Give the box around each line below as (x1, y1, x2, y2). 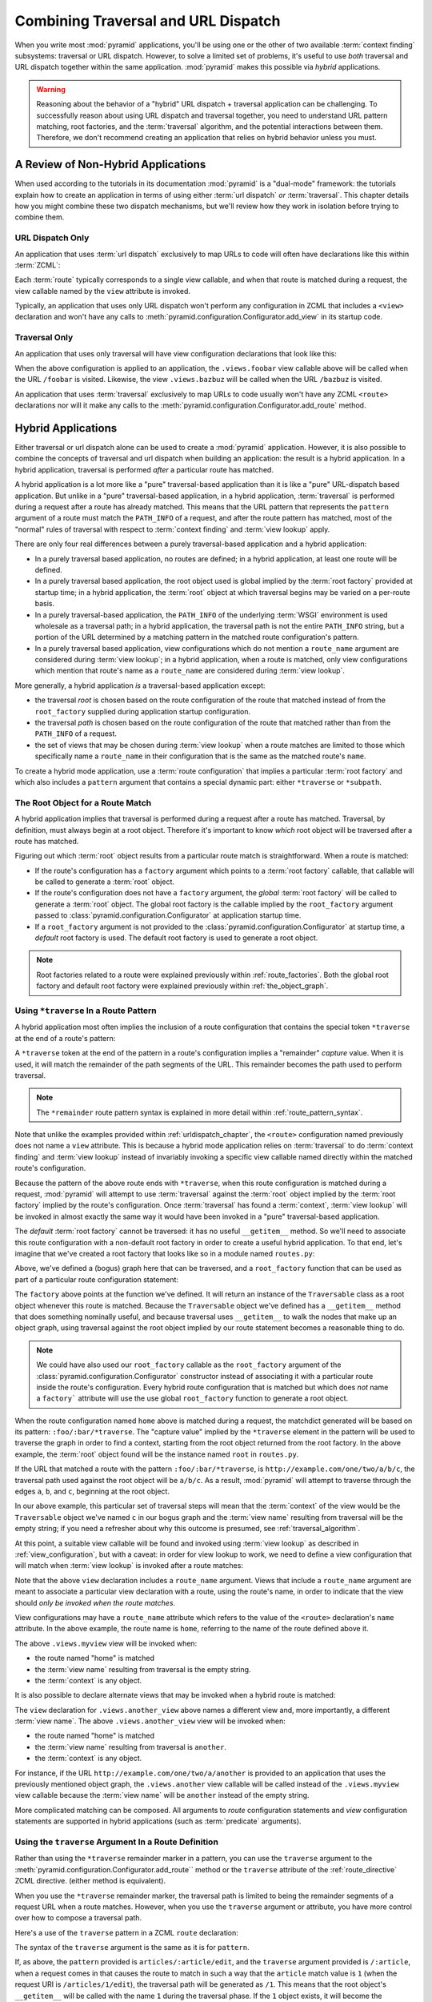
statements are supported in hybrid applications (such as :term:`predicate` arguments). (14, 1816, 302, 1826)
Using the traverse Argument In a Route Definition (14, 1836, 219, 1847)
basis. (34, 599, 55, 609)
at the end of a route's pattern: (14, 1033, 116, 1043)
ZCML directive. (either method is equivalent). (14, 1876, 166, 1886)
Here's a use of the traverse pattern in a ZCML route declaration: (14, 1928, 239, 1937)
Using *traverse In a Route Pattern (14, 1005, 157, 1016)
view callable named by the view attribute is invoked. (14, 286, 191, 295)
